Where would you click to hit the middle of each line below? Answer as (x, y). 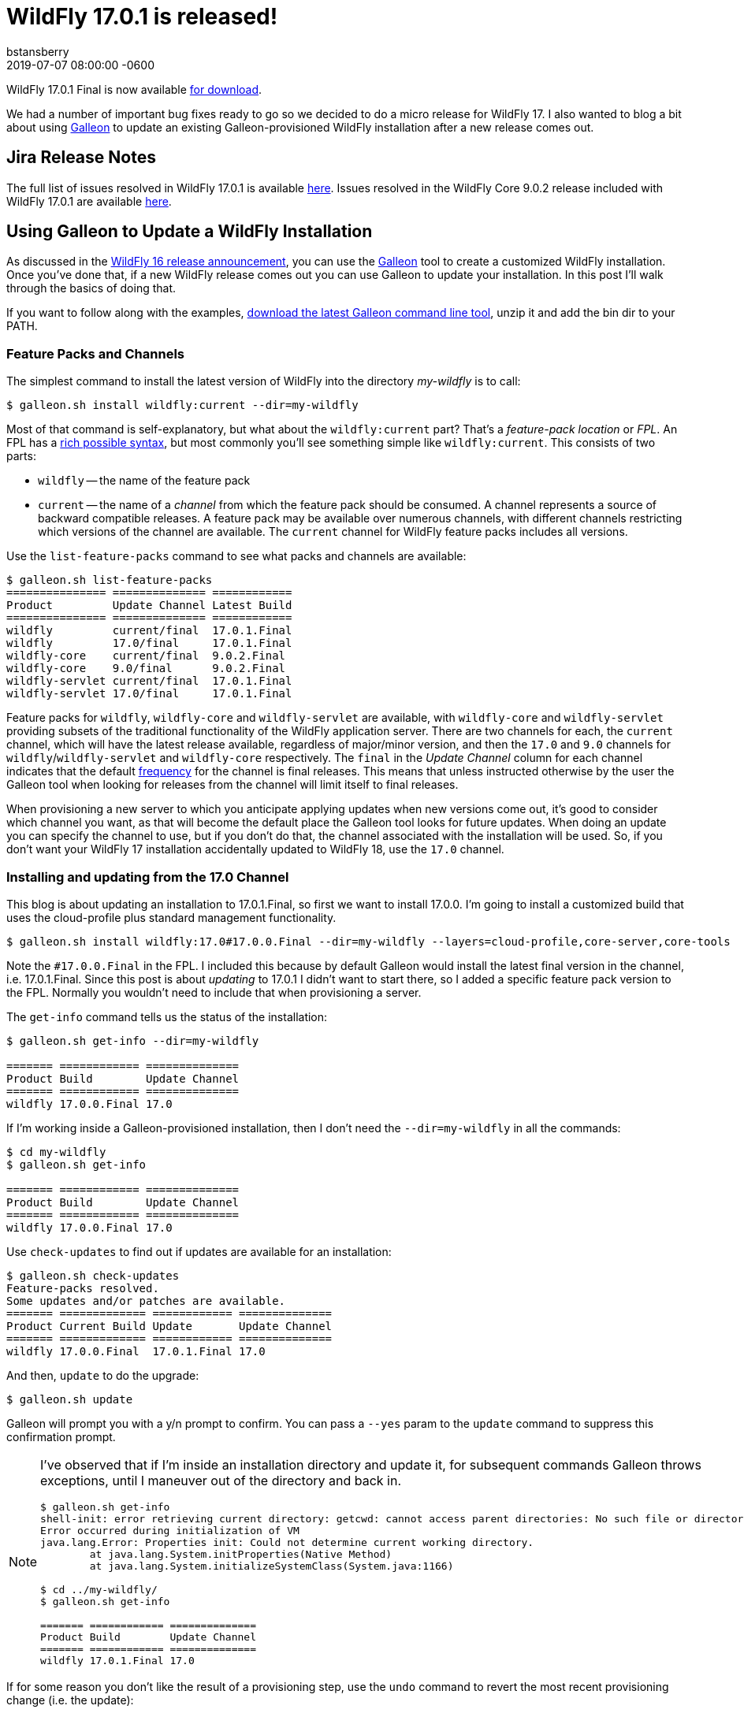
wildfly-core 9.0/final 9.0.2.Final (146, 669)
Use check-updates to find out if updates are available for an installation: (199, 1251)
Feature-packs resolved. (83, 1288)
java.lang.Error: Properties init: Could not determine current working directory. (287, 1542)
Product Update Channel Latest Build (149, 606)
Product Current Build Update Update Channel (169, 1326)
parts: (21, 456)
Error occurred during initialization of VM (170, 1530)
